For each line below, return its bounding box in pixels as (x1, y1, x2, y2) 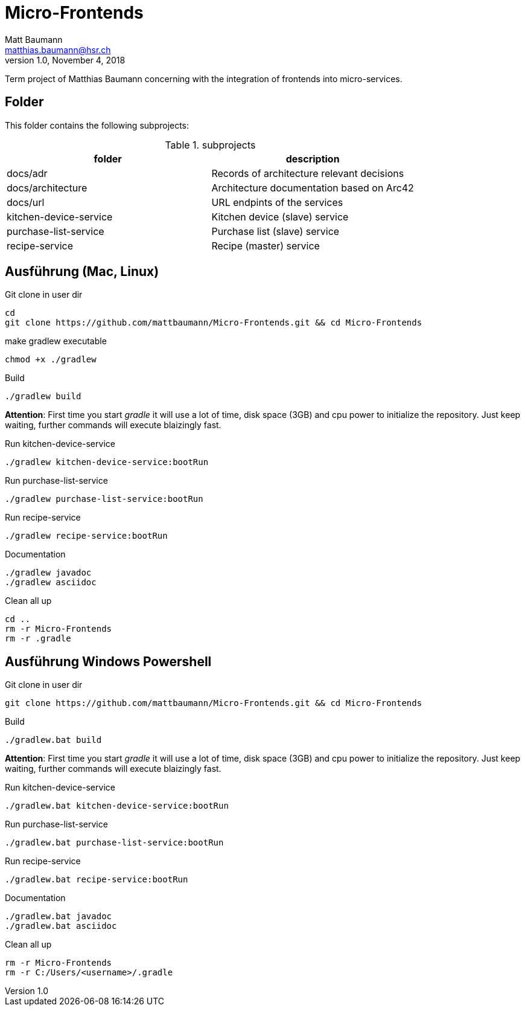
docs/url (7, 196, 45, 208)
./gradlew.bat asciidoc (5, 921, 117, 931)
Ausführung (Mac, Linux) (5, 264, 159, 280)
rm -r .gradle (5, 634, 71, 644)
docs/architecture (7, 181, 87, 194)
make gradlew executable (5, 336, 107, 347)
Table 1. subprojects (165, 138, 256, 151)
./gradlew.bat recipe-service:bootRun (5, 875, 188, 885)
